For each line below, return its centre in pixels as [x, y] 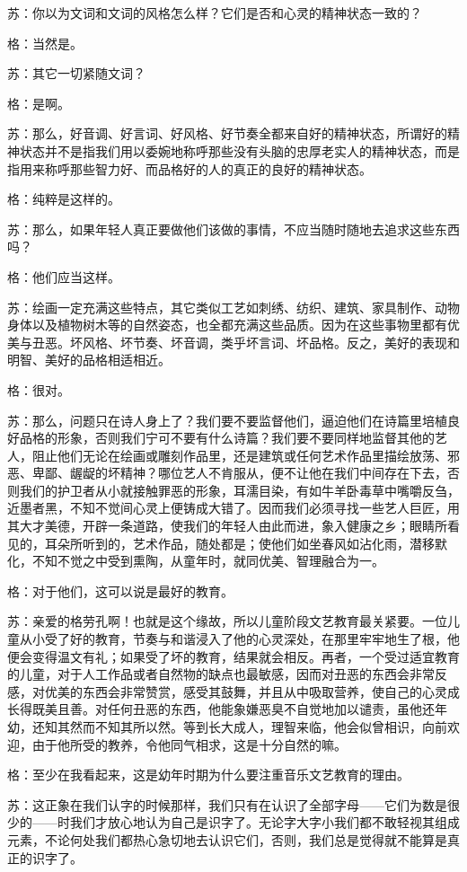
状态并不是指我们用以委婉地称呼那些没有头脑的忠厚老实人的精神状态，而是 [239, 150]
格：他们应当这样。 [64, 276]
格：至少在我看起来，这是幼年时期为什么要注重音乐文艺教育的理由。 [208, 775]
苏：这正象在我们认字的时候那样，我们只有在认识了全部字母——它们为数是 [227, 804]
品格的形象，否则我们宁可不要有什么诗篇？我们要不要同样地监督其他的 [227, 438]
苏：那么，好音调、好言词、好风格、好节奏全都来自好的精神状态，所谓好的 [227, 133]
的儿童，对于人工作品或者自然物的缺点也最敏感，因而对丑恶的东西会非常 [221, 674]
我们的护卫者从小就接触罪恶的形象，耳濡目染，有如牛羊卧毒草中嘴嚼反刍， [239, 490]
